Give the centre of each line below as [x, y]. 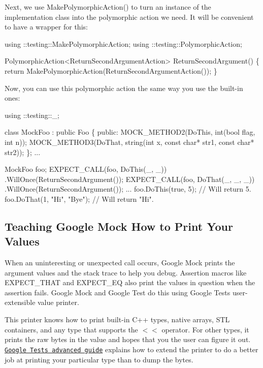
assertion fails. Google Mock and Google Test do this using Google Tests [118, 292]
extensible [20, 302]
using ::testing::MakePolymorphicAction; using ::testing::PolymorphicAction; [123, 43]
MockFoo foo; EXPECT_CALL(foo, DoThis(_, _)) [86, 169]
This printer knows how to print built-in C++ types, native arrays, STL [117, 319]
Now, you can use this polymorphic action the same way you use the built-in [124, 88]
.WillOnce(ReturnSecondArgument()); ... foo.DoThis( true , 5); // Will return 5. [128, 189]
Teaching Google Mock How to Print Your [119, 226]
